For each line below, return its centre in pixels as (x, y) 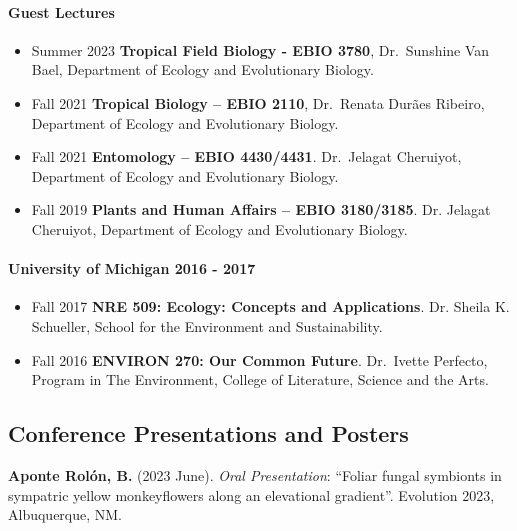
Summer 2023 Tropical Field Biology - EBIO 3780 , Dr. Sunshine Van (260, 49)
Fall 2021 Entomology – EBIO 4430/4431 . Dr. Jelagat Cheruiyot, (246, 156)
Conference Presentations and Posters (208, 433)
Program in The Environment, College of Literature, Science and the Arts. (260, 379)
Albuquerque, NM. (65, 514)
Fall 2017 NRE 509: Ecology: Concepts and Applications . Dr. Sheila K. (270, 306)
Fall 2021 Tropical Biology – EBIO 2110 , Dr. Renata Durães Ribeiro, (258, 102)
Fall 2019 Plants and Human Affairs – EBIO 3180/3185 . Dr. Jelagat (261, 209)
